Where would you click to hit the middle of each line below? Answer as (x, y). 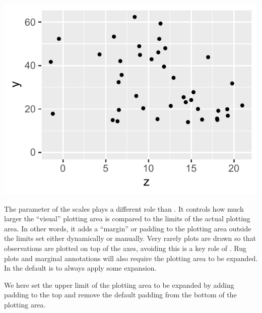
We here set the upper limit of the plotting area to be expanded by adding (119, 285)
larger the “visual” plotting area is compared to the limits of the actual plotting (127, 218)
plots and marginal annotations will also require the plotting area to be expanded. (131, 258)
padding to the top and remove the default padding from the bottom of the (120, 295)
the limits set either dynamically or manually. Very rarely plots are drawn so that (130, 238)
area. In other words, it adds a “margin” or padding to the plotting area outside (128, 228)
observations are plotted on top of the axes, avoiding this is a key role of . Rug (125, 248)
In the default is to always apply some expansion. (80, 268)
